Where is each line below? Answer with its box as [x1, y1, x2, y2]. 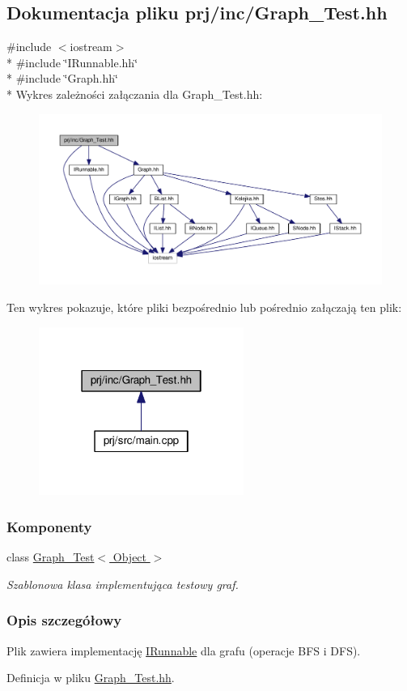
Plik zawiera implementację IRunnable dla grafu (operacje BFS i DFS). [6, 642, 361, 659]
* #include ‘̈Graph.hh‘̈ [6, 70, 118, 87]
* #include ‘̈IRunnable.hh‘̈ [6, 53, 138, 70]
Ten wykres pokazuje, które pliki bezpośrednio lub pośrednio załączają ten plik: [6, 298, 402, 315]
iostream [70, 38, 112, 55]
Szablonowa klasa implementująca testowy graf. [6, 575, 239, 592]
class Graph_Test [6, 548, 95, 565]
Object [112, 548, 147, 565]
